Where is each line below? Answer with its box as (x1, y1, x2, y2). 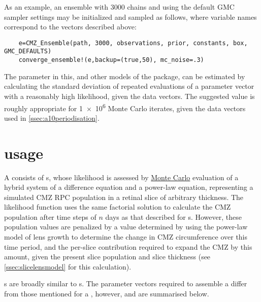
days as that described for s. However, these (105, 211, 242, 222)
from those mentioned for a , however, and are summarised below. (4, 288, 209, 299)
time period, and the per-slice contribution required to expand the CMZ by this (4, 241, 252, 252)
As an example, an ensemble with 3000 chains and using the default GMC (4, 2, 235, 12)
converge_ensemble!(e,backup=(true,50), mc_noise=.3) (18, 56, 204, 64)
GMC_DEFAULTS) (4, 48, 52, 55)
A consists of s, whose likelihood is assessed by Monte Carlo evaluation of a (4, 172, 239, 182)
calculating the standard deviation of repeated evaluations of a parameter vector (4, 81, 254, 91)
